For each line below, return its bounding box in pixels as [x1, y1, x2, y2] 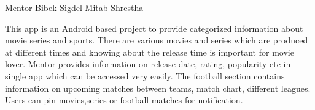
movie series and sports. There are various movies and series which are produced [5, 34, 308, 46]
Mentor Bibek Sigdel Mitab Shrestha [5, 1, 144, 13]
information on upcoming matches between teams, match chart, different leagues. [5, 81, 311, 94]
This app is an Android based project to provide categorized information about [5, 21, 303, 34]
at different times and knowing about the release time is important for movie [5, 45, 294, 58]
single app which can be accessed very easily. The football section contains [5, 69, 285, 82]
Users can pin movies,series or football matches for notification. [5, 94, 243, 106]
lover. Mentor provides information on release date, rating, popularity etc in [5, 57, 291, 70]
